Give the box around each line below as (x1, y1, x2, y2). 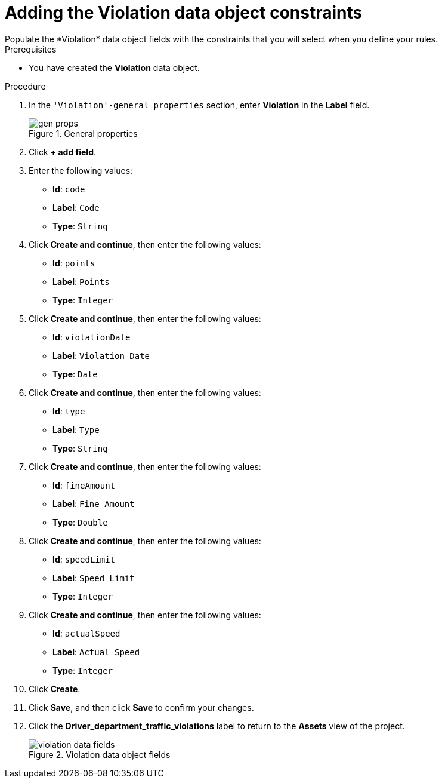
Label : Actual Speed (52, 646, 140, 657)
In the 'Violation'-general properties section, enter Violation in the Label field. (29, 99, 370, 110)
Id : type (52, 406, 85, 416)
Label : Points (52, 276, 110, 287)
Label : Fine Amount (52, 498, 135, 509)
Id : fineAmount (52, 480, 116, 490)
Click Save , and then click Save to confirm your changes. (29, 702, 254, 713)
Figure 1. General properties (29, 128, 138, 139)
